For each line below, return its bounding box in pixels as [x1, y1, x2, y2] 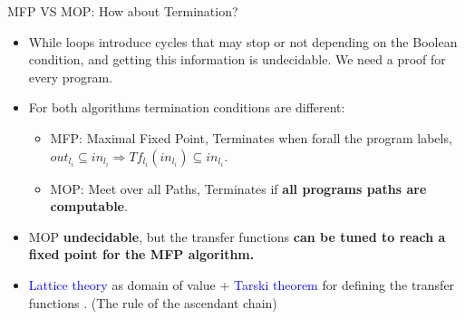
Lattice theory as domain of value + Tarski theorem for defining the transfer [28, 275, 455, 294]
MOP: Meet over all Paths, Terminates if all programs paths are [50, 179, 427, 198]
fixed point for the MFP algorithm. [28, 245, 255, 264]
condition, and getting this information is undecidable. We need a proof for [28, 50, 446, 69]
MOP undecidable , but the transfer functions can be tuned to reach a [28, 227, 446, 246]
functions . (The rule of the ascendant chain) [28, 293, 277, 312]
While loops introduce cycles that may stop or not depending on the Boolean [28, 32, 458, 51]
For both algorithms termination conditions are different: [28, 98, 345, 117]
